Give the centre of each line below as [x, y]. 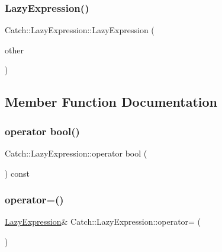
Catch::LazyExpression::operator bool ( [76, 153]
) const [17, 173]
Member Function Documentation [111, 102]
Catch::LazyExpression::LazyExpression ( [80, 30]
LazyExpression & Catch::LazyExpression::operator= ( [103, 221]
